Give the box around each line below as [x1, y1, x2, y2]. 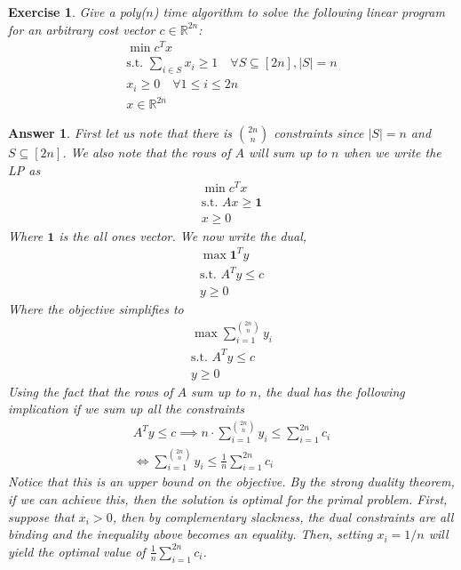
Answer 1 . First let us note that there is [8, 124, 232, 142]
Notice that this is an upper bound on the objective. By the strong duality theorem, [8, 472, 455, 491]
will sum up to [248, 143, 328, 162]
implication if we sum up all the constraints [8, 399, 245, 418]
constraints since [274, 124, 364, 142]
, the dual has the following [257, 381, 405, 400]
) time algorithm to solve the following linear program [153, 3, 445, 20]
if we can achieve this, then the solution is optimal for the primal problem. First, [8, 489, 448, 508]
